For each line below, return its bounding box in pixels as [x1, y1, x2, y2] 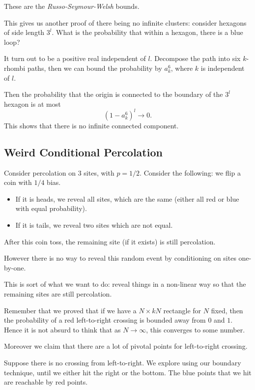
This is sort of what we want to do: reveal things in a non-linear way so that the [4, 279, 246, 289]
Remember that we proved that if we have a [4, 305, 137, 315]
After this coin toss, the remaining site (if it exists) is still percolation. [4, 236, 216, 246]
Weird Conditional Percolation [4, 144, 163, 159]
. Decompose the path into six [150, 53, 241, 63]
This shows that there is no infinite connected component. [4, 120, 179, 130]
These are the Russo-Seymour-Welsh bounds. [4, 1, 140, 11]
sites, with [84, 167, 114, 178]
